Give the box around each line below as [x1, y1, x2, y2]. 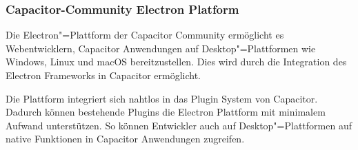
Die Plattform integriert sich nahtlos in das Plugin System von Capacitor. [6, 91, 318, 105]
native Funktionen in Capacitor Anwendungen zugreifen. [6, 131, 245, 146]
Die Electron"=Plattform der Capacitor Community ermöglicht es [6, 28, 284, 42]
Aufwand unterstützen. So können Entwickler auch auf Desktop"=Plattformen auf [6, 118, 352, 132]
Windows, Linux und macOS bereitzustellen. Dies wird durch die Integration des [6, 54, 347, 69]
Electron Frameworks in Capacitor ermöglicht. [6, 68, 201, 82]
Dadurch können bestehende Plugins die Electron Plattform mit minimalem [6, 105, 326, 119]
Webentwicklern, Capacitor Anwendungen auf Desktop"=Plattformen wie [6, 41, 316, 55]
